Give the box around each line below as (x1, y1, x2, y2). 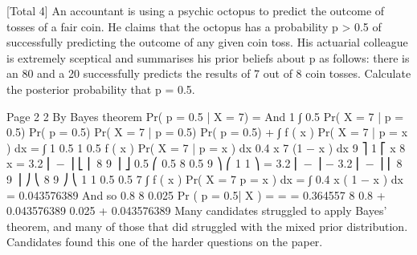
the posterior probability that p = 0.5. (6, 80, 195, 97)
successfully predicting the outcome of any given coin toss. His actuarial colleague (6, 34, 408, 51)
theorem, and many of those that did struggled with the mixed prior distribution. (6, 217, 408, 234)
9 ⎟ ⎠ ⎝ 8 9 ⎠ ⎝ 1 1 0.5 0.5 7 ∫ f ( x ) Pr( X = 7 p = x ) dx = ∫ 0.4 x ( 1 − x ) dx (6, 170, 403, 187)
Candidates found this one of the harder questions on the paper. (6, 233, 323, 250)
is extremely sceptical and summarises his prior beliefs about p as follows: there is (6, 49, 410, 66)
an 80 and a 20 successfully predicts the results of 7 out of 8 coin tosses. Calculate (6, 65, 411, 82)
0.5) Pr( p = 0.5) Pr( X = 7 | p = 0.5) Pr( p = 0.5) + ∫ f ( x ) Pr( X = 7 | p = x (6, 123, 408, 140)
